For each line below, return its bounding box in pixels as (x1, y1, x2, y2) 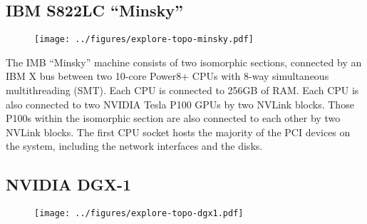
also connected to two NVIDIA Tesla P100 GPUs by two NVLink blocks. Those (6, 96, 354, 111)
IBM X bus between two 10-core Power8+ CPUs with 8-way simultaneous (6, 68, 329, 83)
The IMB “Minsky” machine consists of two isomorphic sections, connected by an (6, 54, 362, 69)
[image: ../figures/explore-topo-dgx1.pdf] (34, 208, 244, 219)
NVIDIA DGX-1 (6, 173, 132, 195)
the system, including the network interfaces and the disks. (6, 138, 263, 153)
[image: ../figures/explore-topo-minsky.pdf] (34, 34, 254, 45)
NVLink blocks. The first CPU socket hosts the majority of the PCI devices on (6, 124, 351, 139)
